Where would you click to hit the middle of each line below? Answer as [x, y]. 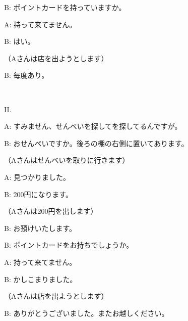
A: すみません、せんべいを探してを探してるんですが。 [93, 126]
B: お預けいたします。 [40, 228]
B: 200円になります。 [39, 194]
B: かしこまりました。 [41, 279]
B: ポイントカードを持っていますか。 [65, 7]
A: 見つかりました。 [37, 177]
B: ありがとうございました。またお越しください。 [86, 313]
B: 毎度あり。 [26, 75]
